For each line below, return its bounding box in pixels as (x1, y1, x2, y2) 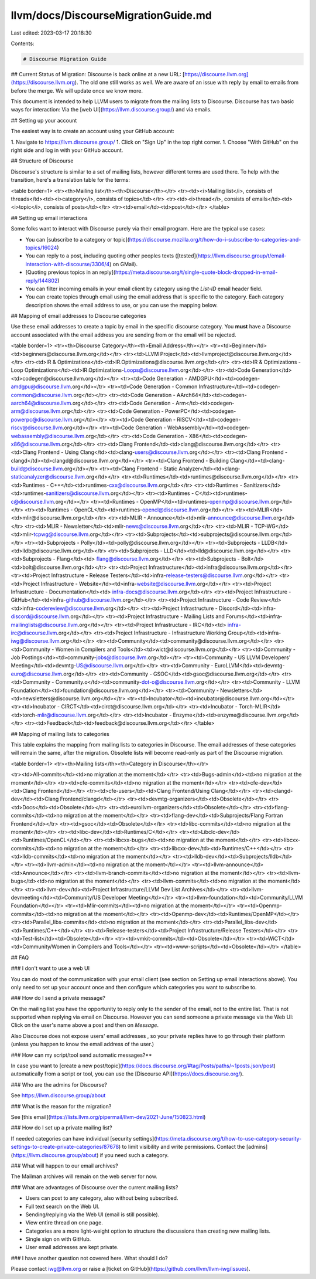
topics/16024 (25, 244, 57, 251)
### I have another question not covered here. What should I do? (11, 1254, 168, 1261)
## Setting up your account (11, 117, 77, 124)
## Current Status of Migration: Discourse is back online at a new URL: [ (11, 70, 185, 77)
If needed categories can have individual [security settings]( (11, 1135, 156, 1142)
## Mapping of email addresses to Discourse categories (11, 313, 146, 320)
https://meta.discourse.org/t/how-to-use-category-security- (156, 1135, 302, 1142)
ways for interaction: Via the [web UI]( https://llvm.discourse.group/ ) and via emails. (11, 106, 212, 113)
